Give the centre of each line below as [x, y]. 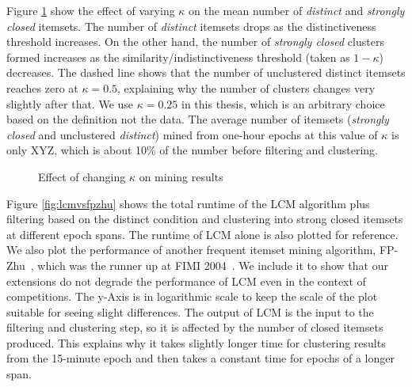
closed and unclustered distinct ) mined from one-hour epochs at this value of [192, 134]
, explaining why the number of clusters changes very [246, 87]
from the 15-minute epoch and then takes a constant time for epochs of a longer [200, 358]
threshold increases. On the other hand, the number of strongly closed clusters [195, 42]
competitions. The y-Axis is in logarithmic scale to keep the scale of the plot [192, 296]
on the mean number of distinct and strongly [297, 10]
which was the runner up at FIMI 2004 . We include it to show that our [213, 265]
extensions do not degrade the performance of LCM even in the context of [186, 281]
